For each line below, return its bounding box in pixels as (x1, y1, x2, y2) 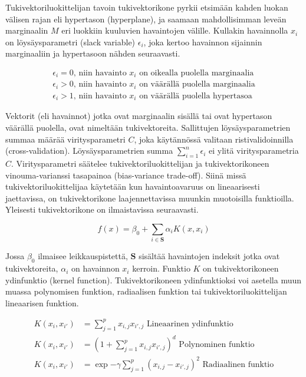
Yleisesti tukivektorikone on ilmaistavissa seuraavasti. (5, 203, 199, 216)
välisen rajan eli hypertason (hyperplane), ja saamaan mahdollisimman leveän (5, 12, 287, 25)
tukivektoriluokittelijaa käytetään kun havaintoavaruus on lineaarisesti (5, 180, 260, 193)
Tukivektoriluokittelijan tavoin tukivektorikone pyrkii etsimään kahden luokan (5, 1, 288, 13)
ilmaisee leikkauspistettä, (38, 250, 128, 262)
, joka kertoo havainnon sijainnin (143, 35, 262, 48)
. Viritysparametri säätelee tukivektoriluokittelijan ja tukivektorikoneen (11, 157, 269, 169)
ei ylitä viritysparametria (209, 144, 299, 157)
